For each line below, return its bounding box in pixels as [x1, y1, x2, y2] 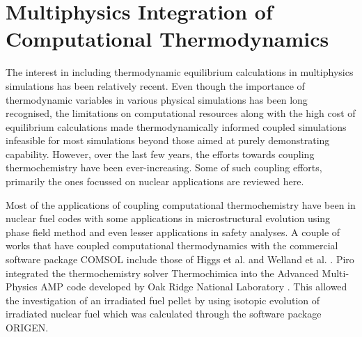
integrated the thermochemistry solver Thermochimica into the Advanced [6, 265, 319, 280]
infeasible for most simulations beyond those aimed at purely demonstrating [6, 133, 330, 148]
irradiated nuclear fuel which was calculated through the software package [6, 306, 322, 321]
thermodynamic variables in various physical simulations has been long [6, 92, 308, 107]
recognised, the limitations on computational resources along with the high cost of [6, 106, 356, 120]
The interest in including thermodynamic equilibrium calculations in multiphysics [6, 65, 354, 79]
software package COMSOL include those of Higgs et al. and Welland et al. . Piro [6, 252, 354, 267]
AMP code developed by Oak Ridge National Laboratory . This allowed [40, 279, 347, 294]
